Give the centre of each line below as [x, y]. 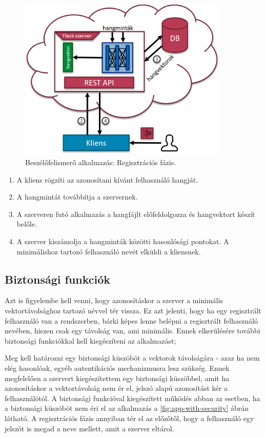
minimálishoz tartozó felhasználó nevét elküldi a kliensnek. [109, 251]
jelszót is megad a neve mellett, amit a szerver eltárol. [89, 428]
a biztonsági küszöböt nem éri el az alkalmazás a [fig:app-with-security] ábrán [127, 408]
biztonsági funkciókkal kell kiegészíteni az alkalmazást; [90, 340]
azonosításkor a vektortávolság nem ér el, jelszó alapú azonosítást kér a [116, 388]
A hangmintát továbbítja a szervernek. [77, 197]
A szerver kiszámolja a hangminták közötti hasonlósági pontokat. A [123, 241]
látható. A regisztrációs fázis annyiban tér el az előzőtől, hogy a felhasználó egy [129, 418]
